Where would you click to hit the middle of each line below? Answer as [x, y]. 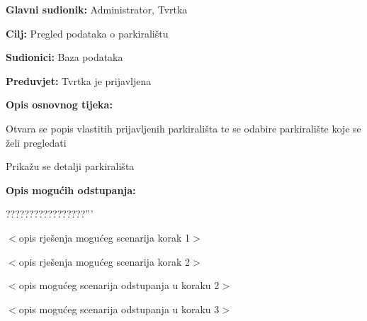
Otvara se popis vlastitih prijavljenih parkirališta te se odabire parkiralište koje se [183, 128]
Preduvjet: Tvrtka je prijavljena [79, 80]
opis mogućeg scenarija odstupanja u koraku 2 [119, 285]
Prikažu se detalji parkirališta [70, 166]
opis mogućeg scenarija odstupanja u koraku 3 [119, 309]
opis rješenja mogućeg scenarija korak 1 [105, 237]
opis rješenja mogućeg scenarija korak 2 [105, 261]
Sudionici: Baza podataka [64, 57]
